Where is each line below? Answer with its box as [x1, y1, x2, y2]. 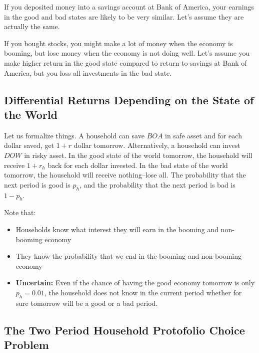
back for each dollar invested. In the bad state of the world [47, 159, 228, 170]
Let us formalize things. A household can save [4, 130, 144, 140]
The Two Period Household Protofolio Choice [4, 322, 245, 337]
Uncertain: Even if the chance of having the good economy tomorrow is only [15, 277, 255, 288]
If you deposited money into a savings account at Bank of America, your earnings [4, 2, 254, 12]
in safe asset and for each [165, 130, 242, 140]
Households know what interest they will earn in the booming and [15, 224, 218, 234]
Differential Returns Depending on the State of [4, 92, 254, 107]
